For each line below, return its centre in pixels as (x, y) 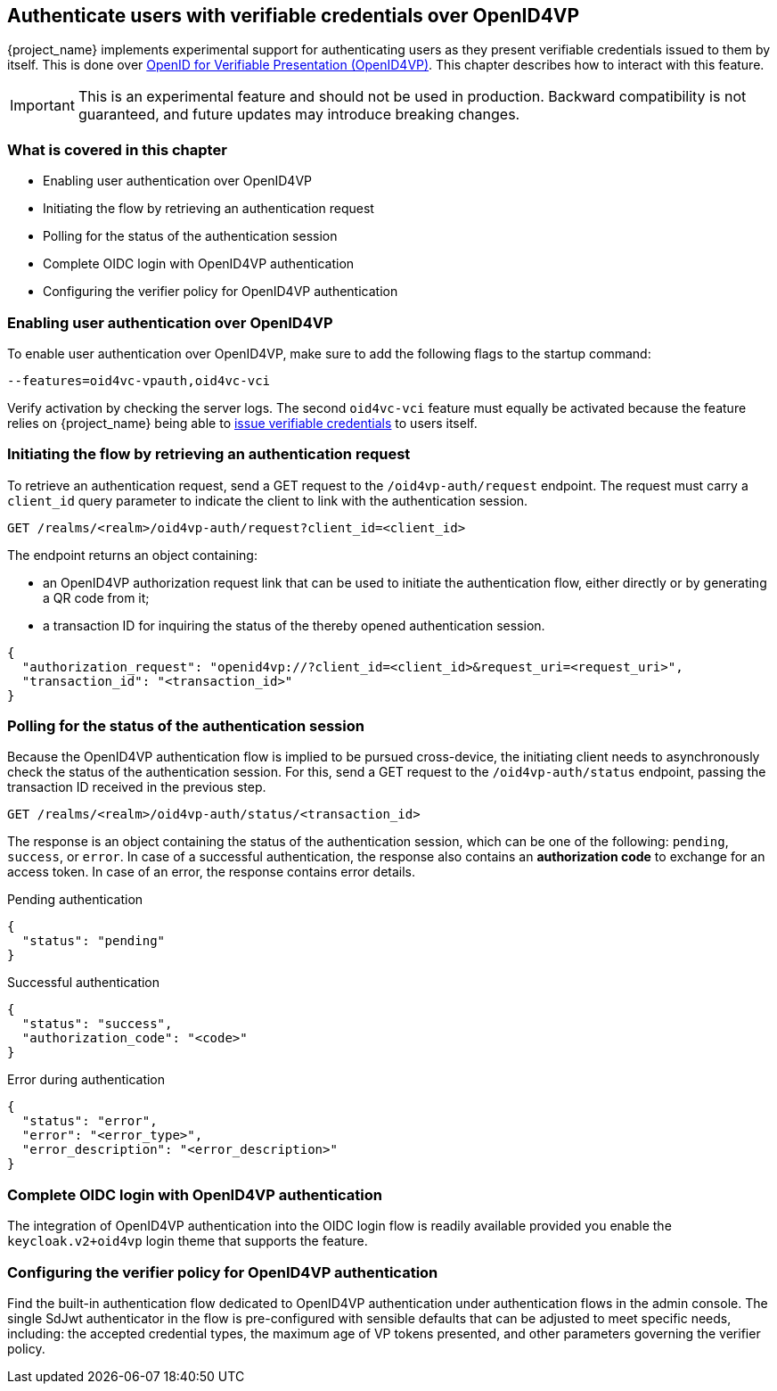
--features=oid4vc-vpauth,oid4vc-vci (139, 380)
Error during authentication (86, 1080)
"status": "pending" (94, 941)
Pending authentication (75, 900)
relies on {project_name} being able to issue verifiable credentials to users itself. (242, 423)
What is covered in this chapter (117, 149)
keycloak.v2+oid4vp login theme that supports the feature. (188, 1241)
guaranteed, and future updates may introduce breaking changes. (299, 115)
